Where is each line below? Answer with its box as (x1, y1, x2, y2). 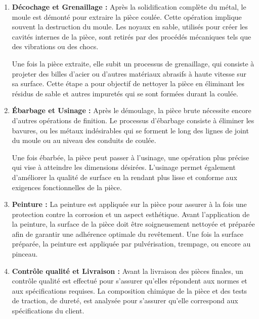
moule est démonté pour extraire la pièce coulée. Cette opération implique (12, 11, 242, 22)
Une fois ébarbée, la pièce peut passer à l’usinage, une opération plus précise (12, 152, 249, 162)
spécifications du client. (12, 305, 84, 316)
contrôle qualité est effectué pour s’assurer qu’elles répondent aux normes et (12, 275, 247, 286)
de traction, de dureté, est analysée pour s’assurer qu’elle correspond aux (12, 295, 238, 306)
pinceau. (12, 249, 38, 259)
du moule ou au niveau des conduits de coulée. (12, 135, 156, 146)
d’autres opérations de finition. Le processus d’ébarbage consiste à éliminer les (12, 115, 254, 125)
